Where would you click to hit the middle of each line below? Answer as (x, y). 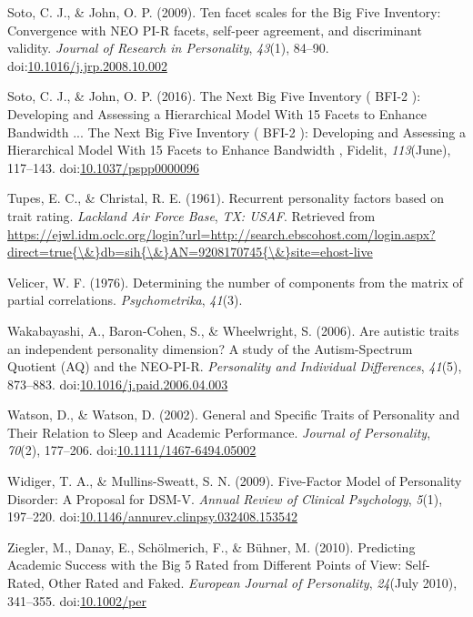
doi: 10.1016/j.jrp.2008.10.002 (87, 65)
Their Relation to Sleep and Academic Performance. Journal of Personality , (219, 432)
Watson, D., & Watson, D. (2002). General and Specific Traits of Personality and (234, 415)
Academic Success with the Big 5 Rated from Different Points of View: (205, 565)
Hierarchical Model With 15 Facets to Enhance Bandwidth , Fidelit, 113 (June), (229, 150)
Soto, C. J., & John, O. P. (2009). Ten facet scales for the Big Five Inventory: (224, 12)
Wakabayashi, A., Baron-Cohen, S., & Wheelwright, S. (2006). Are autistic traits (233, 330)
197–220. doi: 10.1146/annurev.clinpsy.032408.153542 (153, 516)
